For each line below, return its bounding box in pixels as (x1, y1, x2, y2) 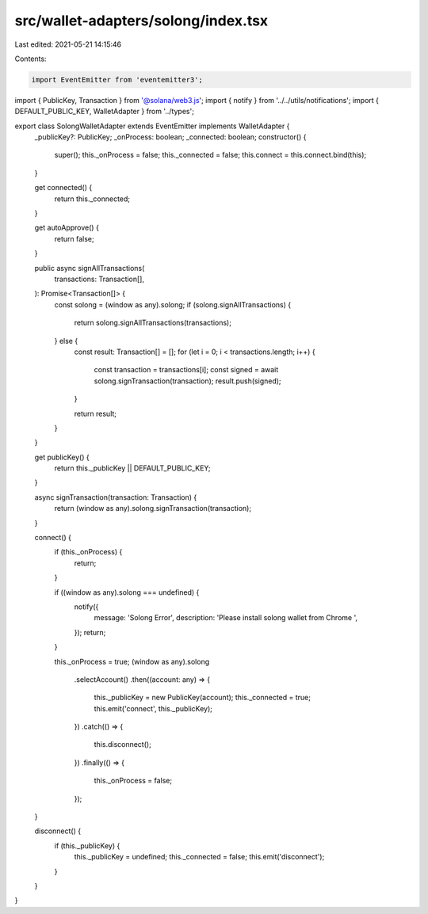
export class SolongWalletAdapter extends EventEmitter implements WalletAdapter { (14, 121, 290, 131)
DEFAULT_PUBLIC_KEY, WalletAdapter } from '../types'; (14, 107, 194, 116)
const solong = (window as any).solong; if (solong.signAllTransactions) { (54, 299, 292, 309)
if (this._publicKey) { (54, 840, 120, 851)
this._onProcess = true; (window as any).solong (54, 657, 210, 666)
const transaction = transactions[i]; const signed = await (94, 365, 279, 375)
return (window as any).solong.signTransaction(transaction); (54, 504, 252, 513)
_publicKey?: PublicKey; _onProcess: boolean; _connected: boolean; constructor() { (34, 132, 307, 142)
